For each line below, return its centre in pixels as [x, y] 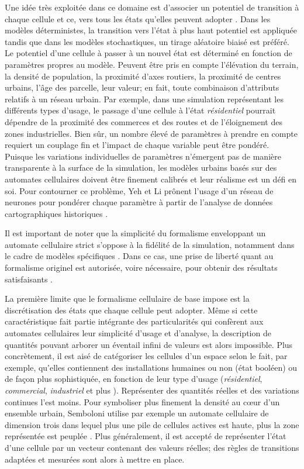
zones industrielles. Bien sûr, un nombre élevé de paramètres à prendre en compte [151, 133]
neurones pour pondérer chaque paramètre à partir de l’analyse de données [139, 202]
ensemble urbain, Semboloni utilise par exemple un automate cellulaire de [137, 413]
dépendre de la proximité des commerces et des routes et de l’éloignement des [144, 121]
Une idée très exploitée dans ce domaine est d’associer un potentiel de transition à [152, 7]
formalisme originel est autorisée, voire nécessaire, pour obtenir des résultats [141, 268]
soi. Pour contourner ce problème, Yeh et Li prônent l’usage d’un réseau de [139, 190]
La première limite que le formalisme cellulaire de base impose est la [127, 299]
